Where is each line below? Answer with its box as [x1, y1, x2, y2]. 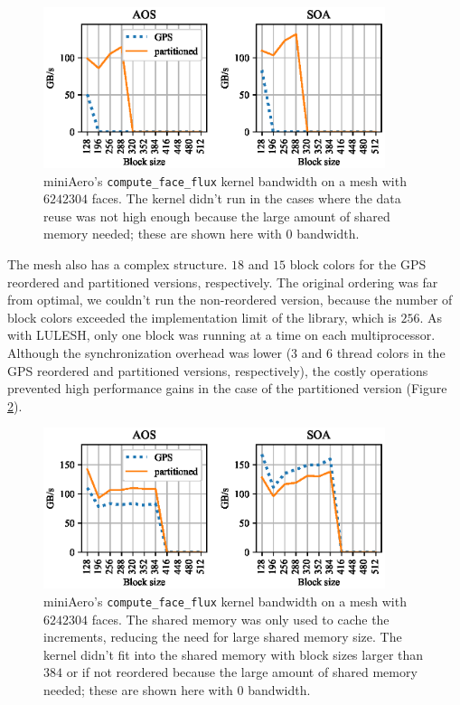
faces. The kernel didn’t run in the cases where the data [91, 189, 401, 208]
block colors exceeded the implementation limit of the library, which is [7, 307, 397, 326]
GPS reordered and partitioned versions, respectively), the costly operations [7, 361, 428, 380]
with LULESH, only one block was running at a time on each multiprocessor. [7, 325, 436, 344]
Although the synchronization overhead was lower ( [7, 343, 292, 362]
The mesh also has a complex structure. [7, 255, 228, 274]
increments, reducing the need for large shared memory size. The [43, 627, 402, 646]
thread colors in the [336, 343, 446, 362]
